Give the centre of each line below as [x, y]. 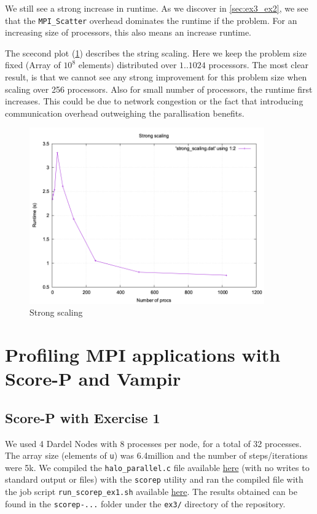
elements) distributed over [127, 65]
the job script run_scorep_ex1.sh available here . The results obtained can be [151, 492]
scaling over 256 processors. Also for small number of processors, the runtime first [159, 89]
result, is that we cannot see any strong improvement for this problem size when [156, 77]
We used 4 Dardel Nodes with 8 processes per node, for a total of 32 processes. [153, 443]
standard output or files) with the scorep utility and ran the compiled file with [154, 479]
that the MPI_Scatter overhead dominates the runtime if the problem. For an [151, 20]
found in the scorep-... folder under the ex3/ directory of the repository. [145, 503]
